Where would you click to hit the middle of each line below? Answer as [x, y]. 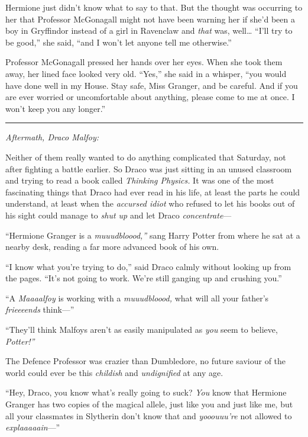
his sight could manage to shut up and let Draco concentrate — [119, 215]
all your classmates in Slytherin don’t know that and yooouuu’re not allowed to [149, 415]
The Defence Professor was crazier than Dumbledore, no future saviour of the [146, 361]
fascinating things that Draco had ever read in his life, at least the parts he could [153, 192]
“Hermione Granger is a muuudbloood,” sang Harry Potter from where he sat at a [153, 235]
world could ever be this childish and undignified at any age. [114, 372]
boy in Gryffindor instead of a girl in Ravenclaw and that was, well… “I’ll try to [149, 30]
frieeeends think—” [40, 309]
